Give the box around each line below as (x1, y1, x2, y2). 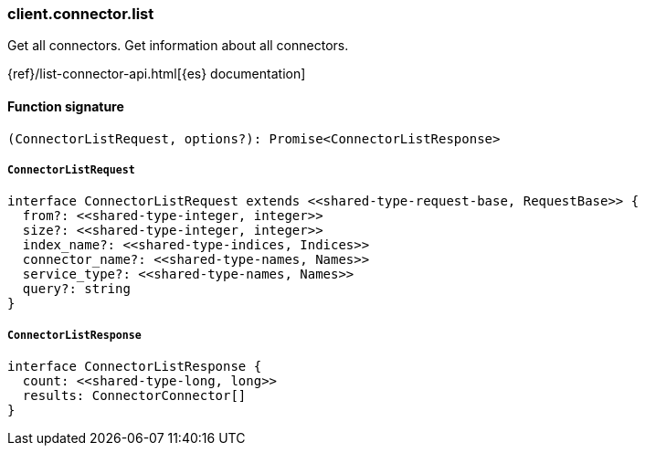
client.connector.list (7, 5, 154, 23)
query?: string (22, 281, 131, 297)
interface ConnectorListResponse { (7, 359, 262, 374)
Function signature (7, 98, 124, 114)
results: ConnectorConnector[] (22, 388, 247, 404)
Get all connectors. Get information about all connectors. (7, 37, 349, 54)
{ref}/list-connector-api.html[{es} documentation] (7, 66, 306, 82)
